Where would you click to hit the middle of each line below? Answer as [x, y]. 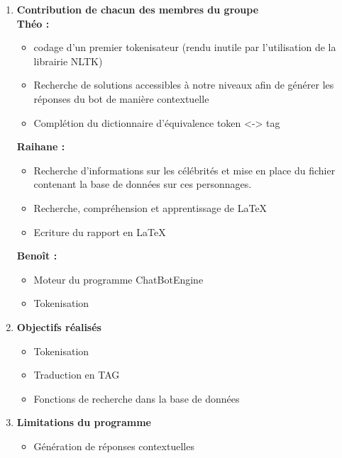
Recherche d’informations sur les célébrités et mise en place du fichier [184, 170]
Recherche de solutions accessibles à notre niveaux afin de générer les [184, 85]
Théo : [33, 23]
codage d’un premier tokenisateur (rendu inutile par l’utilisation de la [185, 47]
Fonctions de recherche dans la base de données [137, 398]
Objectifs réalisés [59, 326]
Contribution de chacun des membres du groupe [138, 9]
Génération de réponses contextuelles [114, 446]
